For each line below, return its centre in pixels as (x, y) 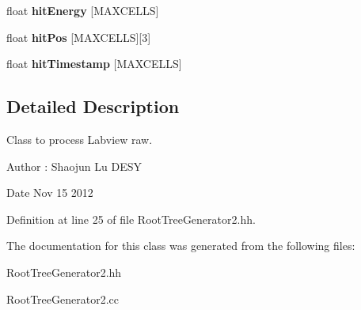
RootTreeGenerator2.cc (63, 299)
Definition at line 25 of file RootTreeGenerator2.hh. (131, 219)
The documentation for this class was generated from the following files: (181, 246)
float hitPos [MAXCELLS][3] (79, 37)
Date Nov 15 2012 (50, 193)
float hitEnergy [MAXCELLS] (83, 10)
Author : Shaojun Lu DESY (74, 166)
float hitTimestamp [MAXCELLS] (94, 64)
